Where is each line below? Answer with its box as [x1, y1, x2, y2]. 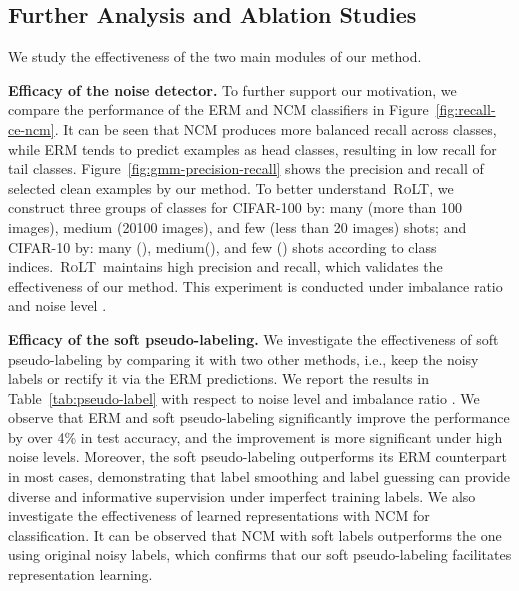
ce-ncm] [8, 118, 55, 139]
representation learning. [8, 564, 153, 585]
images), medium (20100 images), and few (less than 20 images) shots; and [8, 216, 467, 237]
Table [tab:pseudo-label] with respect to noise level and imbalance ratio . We [8, 387, 480, 408]
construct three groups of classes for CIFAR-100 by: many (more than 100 [8, 197, 462, 218]
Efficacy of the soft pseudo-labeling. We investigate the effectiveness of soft [8, 328, 499, 349]
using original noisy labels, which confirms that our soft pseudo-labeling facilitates [8, 544, 512, 565]
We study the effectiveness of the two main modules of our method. [8, 46, 422, 67]
